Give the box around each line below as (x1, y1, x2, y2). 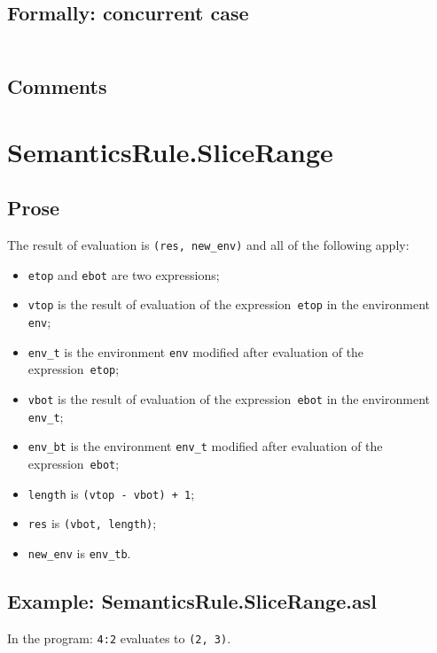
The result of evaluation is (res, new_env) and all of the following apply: (7, 236, 410, 254)
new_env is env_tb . (27, 543, 131, 562)
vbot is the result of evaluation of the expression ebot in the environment (27, 390, 431, 408)
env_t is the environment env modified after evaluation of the (27, 342, 364, 361)
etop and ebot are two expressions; (27, 265, 220, 284)
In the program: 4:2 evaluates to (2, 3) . (7, 628, 231, 647)
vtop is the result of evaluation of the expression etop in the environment (27, 295, 431, 314)
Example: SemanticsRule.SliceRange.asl (7, 587, 377, 614)
